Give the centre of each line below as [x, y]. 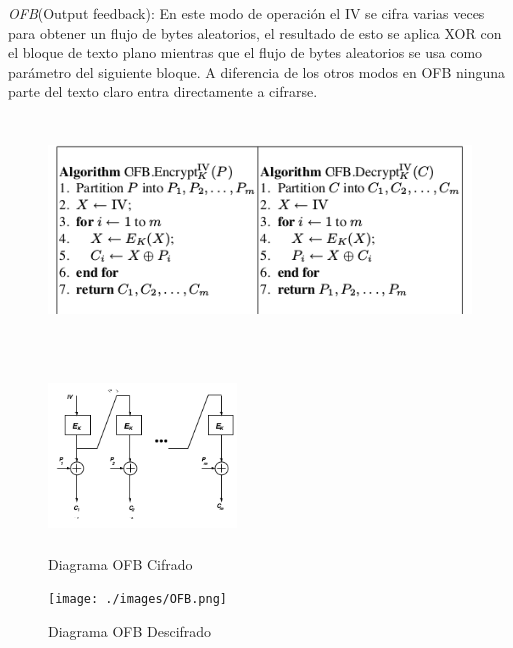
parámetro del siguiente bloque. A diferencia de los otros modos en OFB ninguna [257, 71]
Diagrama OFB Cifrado [120, 563]
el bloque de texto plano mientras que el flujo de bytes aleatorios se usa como [245, 52]
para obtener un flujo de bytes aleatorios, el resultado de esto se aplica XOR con [255, 32]
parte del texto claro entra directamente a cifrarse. [163, 91]
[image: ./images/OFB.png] [137, 599]
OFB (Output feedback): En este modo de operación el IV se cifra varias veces [246, 13]
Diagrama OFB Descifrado [130, 631]
